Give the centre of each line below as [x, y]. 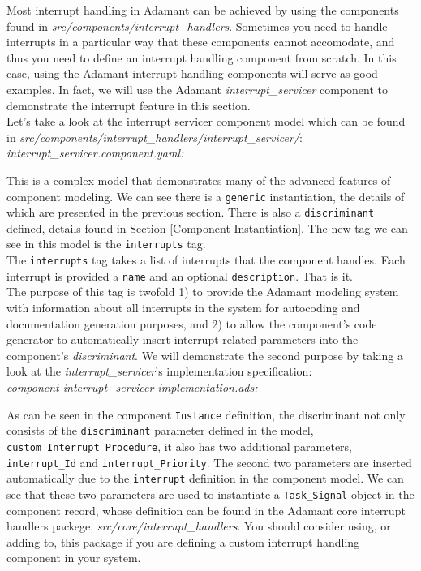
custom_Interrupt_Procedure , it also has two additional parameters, [180, 446]
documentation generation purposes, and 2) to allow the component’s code [192, 323]
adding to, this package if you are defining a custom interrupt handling [183, 541]
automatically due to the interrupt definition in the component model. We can [205, 478]
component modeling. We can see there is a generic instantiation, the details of [206, 196]
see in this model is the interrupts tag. [106, 244]
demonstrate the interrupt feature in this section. [129, 105]
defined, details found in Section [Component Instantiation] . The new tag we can [207, 228]
